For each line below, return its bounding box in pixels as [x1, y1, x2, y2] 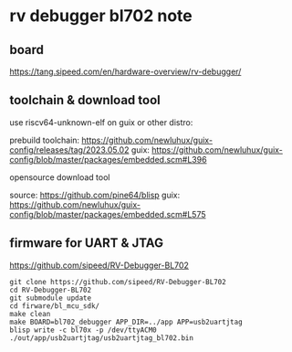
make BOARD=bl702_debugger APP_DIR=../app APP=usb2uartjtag [9, 317, 244, 326]
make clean [9, 309, 51, 318]
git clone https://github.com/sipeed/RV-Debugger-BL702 [9, 277, 226, 286]
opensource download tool [9, 171, 110, 183]
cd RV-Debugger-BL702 [9, 285, 92, 294]
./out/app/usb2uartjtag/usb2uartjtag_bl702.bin [9, 333, 194, 343]
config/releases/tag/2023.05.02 [9, 144, 130, 155]
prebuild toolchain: [9, 134, 80, 145]
